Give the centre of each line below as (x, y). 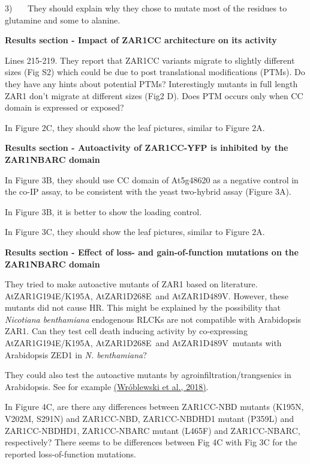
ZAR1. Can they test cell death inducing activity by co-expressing (126, 331)
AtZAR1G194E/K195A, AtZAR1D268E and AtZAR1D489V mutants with (143, 343)
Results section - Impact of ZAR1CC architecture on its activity (141, 40)
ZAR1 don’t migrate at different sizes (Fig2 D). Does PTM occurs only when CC (154, 95)
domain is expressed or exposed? (64, 107)
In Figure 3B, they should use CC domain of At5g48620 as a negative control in (152, 179)
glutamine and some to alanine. (63, 20)
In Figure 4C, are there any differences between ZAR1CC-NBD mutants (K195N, (154, 407)
